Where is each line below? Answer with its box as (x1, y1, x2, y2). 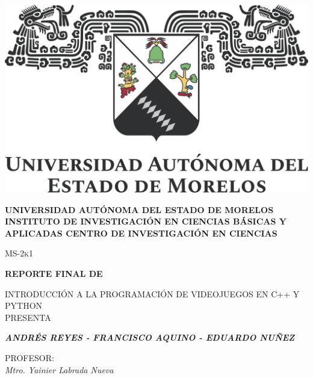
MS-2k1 (5, 247, 34, 259)
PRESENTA (5, 311, 51, 323)
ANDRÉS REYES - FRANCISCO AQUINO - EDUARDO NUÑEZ (5, 331, 295, 344)
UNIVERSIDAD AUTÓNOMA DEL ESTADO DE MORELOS (5, 203, 274, 215)
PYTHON (5, 299, 43, 312)
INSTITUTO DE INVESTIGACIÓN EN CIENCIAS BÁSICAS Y (5, 215, 287, 228)
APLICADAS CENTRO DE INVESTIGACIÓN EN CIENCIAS (5, 226, 277, 239)
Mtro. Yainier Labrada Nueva (5, 363, 114, 376)
